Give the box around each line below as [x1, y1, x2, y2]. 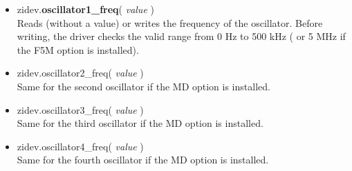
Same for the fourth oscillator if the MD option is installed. [17, 152, 269, 167]
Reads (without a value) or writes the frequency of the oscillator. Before [17, 15, 323, 30]
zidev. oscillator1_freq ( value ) [17, 2, 154, 16]
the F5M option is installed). [17, 42, 139, 57]
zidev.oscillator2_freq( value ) [17, 66, 144, 80]
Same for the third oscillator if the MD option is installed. [17, 116, 263, 130]
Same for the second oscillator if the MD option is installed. [17, 79, 270, 93]
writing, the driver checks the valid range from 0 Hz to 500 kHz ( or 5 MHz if [17, 29, 346, 43]
